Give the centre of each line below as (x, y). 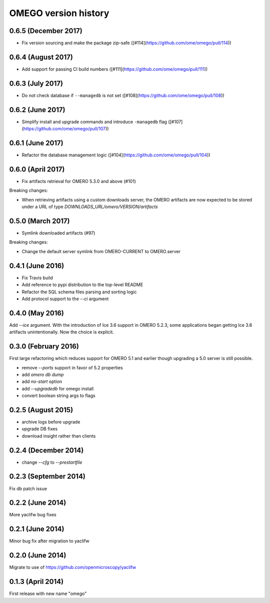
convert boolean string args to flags (58, 395)
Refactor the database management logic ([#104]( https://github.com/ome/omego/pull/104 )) (116, 155)
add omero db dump (43, 374)
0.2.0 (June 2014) (38, 556)
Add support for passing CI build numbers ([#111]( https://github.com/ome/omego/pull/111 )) (115, 69)
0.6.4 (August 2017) (41, 57)
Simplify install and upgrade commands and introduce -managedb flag (94, 122)
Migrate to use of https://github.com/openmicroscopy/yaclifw (73, 567)
